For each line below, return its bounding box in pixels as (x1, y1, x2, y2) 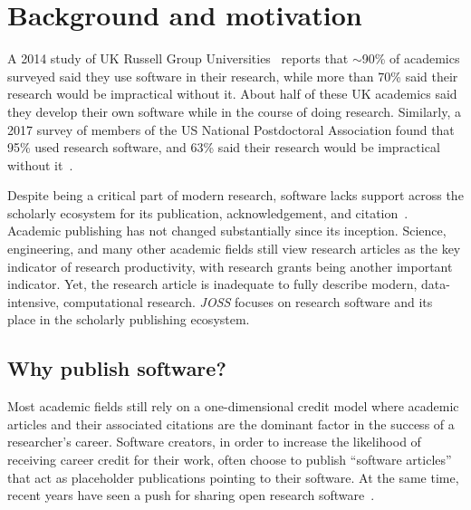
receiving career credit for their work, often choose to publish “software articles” (7, 450, 452, 469)
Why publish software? (7, 354, 226, 382)
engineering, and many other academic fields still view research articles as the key (7, 239, 461, 258)
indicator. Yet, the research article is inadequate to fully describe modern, (7, 274, 418, 293)
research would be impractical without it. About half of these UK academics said (7, 84, 457, 103)
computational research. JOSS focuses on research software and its (62, 292, 433, 311)
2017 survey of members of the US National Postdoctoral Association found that (7, 120, 455, 139)
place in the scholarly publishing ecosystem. (7, 310, 250, 329)
